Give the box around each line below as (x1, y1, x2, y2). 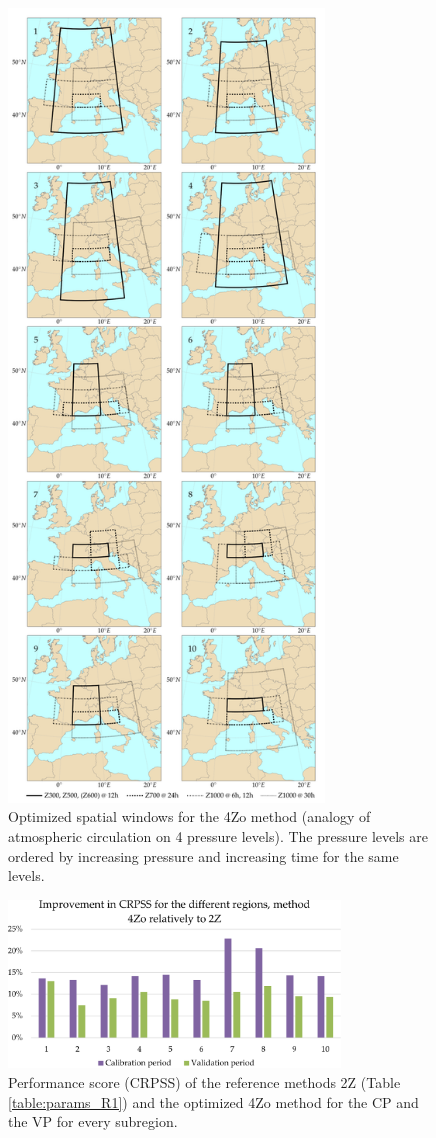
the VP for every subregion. (8, 1111, 178, 1132)
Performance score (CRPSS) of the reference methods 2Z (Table (8, 1071, 401, 1092)
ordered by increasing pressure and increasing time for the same (8, 845, 399, 866)
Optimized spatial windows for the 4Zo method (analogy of (8, 806, 371, 827)
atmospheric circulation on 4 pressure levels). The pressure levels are (8, 826, 428, 847)
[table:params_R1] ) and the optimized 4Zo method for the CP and (8, 1091, 419, 1112)
